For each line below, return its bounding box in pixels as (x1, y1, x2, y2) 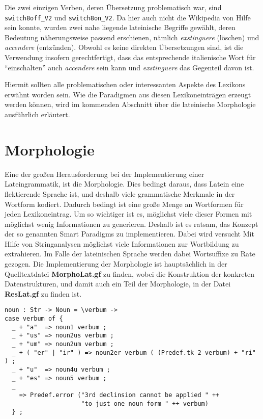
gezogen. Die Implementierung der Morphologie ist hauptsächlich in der (5, 258, 227, 269)
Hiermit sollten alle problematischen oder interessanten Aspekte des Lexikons (5, 79, 246, 90)
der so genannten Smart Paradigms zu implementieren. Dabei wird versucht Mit (5, 228, 254, 239)
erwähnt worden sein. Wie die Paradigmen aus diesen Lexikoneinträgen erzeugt (5, 89, 251, 99)
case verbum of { (5, 315, 63, 323)
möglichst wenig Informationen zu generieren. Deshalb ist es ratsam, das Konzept (5, 218, 258, 229)
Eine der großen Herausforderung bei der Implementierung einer (5, 168, 204, 179)
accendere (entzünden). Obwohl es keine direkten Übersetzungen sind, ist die (5, 42, 244, 53)
